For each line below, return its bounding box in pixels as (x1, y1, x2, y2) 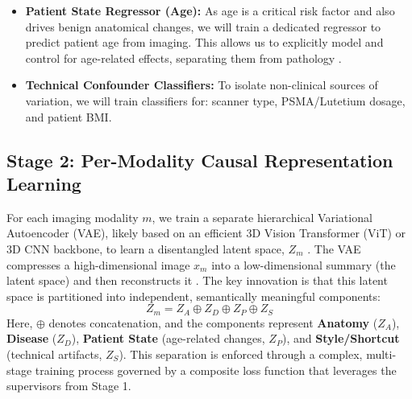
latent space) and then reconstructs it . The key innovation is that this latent (6, 272, 388, 289)
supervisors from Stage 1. (6, 377, 131, 394)
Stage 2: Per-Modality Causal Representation (6, 147, 393, 172)
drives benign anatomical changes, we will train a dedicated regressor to (25, 18, 381, 35)
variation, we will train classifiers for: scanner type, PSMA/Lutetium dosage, (25, 92, 406, 109)
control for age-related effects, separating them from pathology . (25, 49, 342, 66)
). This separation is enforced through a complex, (119, 345, 363, 362)
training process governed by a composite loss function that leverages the (35, 361, 397, 378)
